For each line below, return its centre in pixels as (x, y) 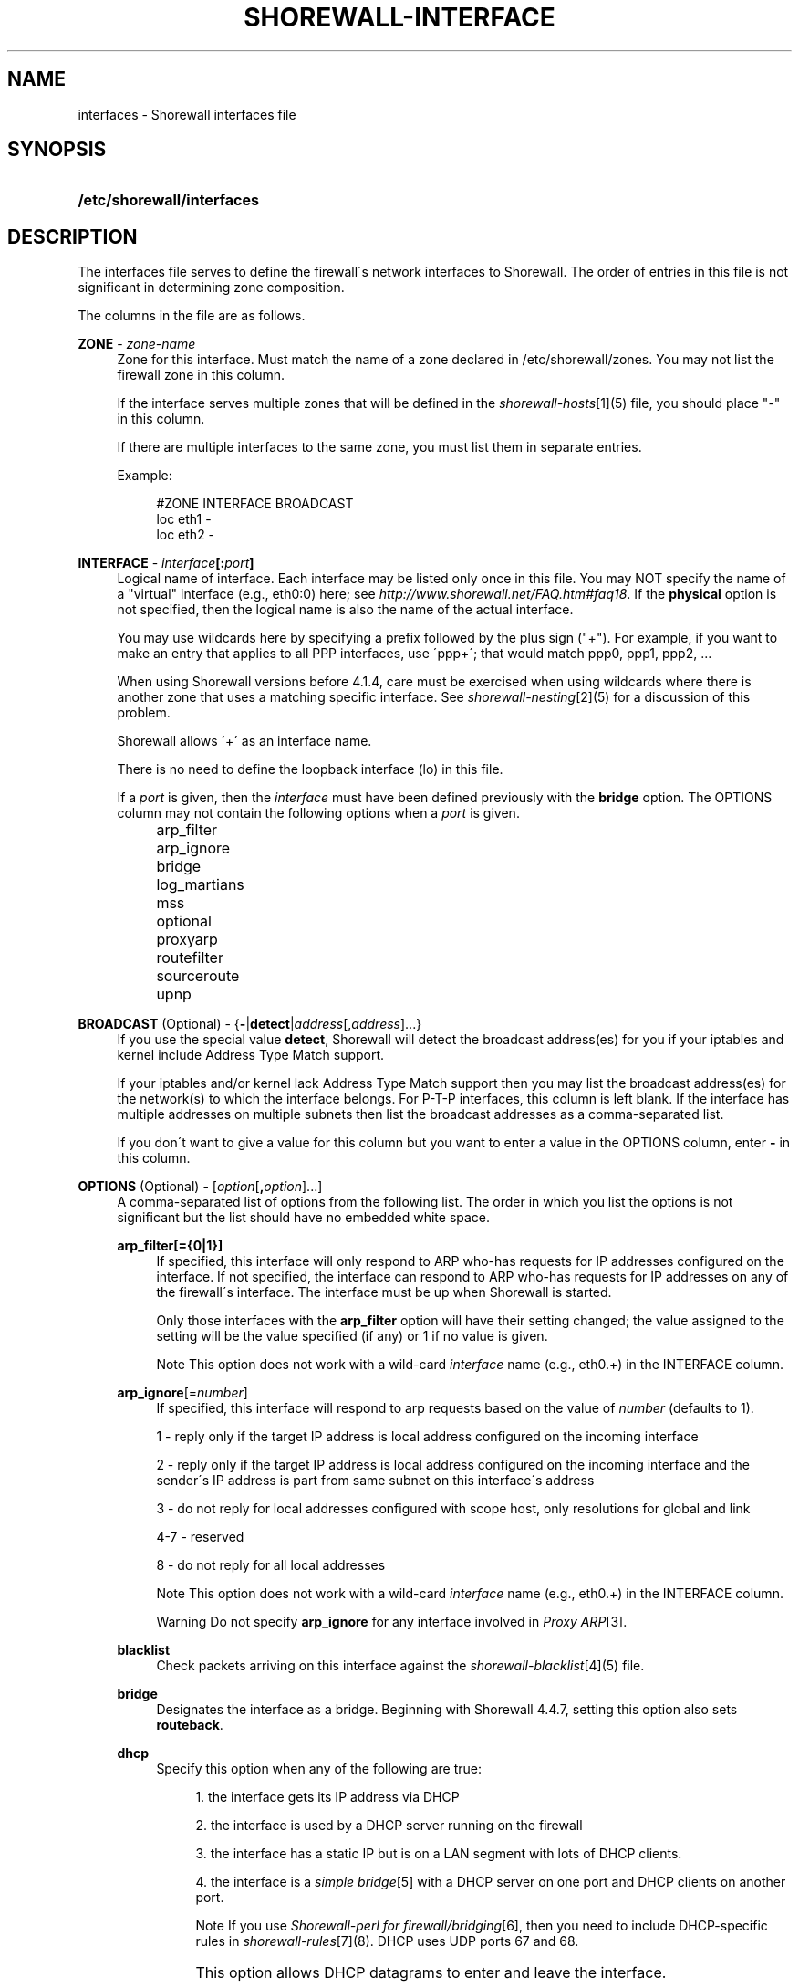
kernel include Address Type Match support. (251, 1055)
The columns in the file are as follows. (192, 316)
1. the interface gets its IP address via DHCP (327, 1797)
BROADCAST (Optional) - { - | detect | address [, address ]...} (250, 1024)
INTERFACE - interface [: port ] (166, 563)
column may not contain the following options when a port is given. (318, 813)
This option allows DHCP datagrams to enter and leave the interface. (431, 1973)
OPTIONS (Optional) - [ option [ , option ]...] (200, 1187)
